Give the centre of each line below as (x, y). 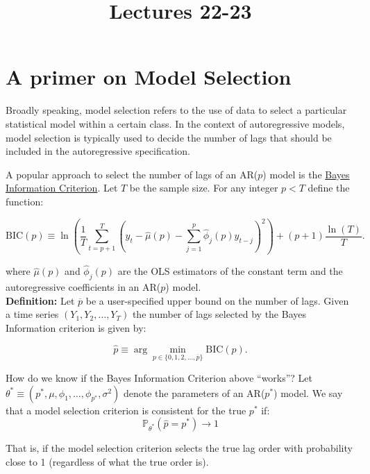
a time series (32, 314)
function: (25, 201)
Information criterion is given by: (76, 328)
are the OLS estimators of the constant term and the (230, 271)
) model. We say (308, 392)
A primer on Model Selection (149, 77)
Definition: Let (40, 300)
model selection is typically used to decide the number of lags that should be (169, 137)
